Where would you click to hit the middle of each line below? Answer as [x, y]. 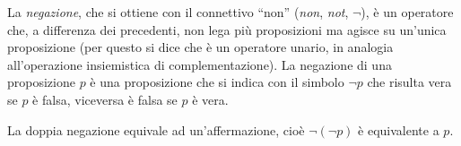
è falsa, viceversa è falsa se [105, 99]
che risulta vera [409, 82]
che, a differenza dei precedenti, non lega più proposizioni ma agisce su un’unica [227, 29]
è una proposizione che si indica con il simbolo [217, 82]
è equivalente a [399, 129]
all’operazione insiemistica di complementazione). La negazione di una [200, 64]
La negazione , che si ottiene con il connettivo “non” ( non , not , [178, 12]
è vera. [210, 99]
